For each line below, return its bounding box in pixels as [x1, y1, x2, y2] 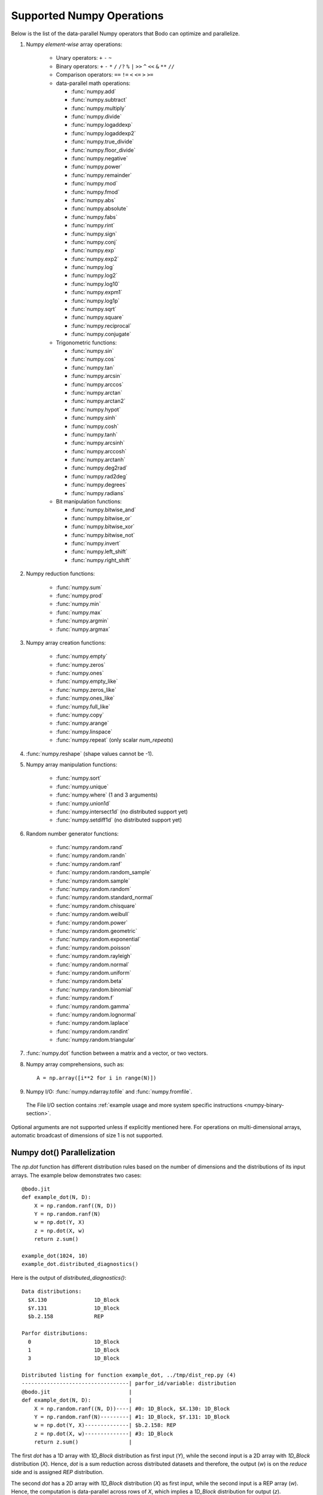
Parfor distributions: [22, 1330, 89, 1337]
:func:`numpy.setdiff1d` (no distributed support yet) [56, 816, 182, 823]
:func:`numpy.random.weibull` [56, 911, 130, 918]
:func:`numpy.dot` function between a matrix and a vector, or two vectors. [26, 1049, 208, 1057]
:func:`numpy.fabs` [71, 213, 118, 221]
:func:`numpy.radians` [71, 489, 125, 496]
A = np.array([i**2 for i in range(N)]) [36, 1075, 157, 1082]
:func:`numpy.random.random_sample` [56, 869, 152, 876]
